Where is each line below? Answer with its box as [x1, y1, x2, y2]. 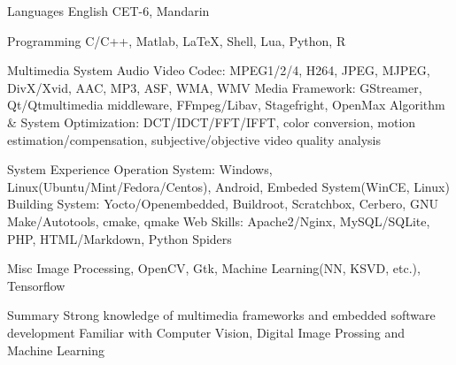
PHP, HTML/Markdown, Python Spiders [7, 229, 232, 247]
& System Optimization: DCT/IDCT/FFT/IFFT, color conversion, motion [7, 112, 416, 131]
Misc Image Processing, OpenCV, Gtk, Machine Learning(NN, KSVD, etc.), [7, 259, 421, 278]
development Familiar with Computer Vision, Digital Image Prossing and [7, 323, 405, 341]
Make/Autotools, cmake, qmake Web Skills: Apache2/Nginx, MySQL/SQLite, [7, 211, 430, 230]
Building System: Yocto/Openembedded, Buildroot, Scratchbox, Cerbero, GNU [7, 194, 438, 213]
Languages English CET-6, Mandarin [7, 2, 210, 19]
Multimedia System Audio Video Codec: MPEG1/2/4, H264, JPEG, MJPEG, [7, 61, 430, 80]
